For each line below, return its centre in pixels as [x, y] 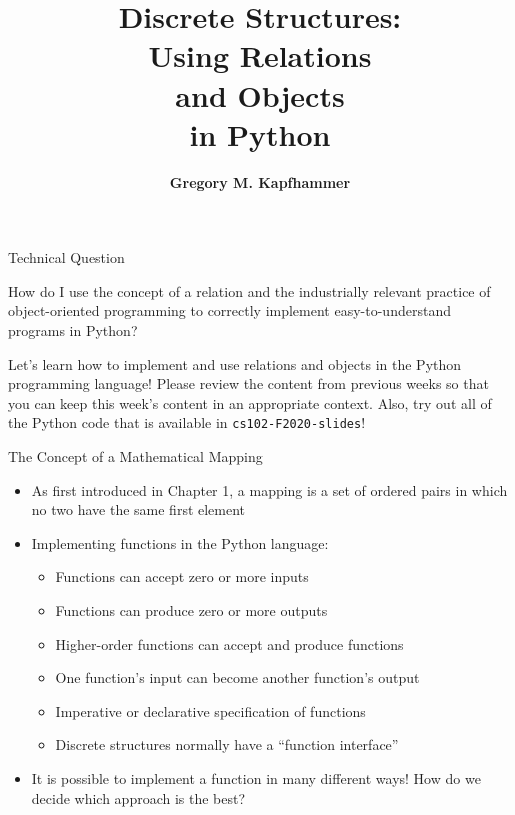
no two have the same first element [138, 509]
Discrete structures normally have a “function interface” [227, 744]
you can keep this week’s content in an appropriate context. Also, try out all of [250, 402]
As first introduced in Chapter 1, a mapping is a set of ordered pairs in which [269, 489]
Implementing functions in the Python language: [180, 542]
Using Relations [260, 55]
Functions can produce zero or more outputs [191, 610]
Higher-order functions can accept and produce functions [229, 643]
